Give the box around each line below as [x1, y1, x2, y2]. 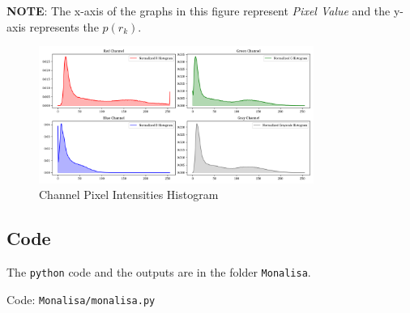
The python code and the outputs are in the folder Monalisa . [6, 264, 311, 281]
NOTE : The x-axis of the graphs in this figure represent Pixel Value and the [6, 2, 391, 19]
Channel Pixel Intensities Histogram [39, 186, 219, 203]
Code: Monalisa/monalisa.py [6, 290, 156, 307]
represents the [29, 18, 99, 35]
